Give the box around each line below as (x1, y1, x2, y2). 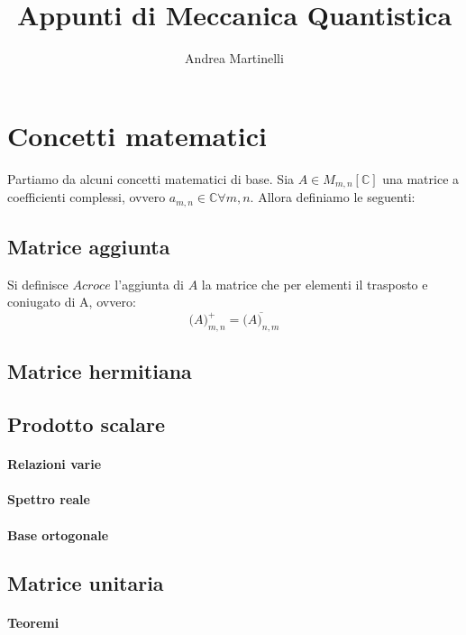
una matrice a (382, 169, 460, 188)
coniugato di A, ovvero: (7, 292, 136, 311)
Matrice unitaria (7, 569, 164, 597)
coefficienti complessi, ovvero (7, 188, 166, 207)
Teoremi (7, 613, 59, 632)
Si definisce (7, 274, 69, 293)
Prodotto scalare (7, 410, 166, 438)
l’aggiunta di (114, 274, 185, 293)
